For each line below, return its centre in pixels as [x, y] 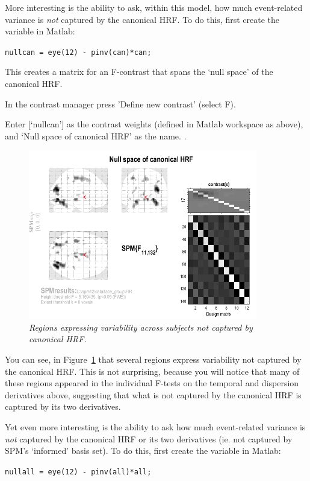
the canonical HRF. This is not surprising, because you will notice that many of [152, 371]
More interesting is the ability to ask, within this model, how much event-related [154, 7]
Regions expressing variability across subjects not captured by [141, 327]
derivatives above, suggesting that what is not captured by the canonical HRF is [153, 394]
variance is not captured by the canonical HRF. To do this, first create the [142, 19]
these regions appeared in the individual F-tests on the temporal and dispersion [152, 383]
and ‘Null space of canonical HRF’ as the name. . [96, 135]
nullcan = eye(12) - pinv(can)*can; [78, 52]
